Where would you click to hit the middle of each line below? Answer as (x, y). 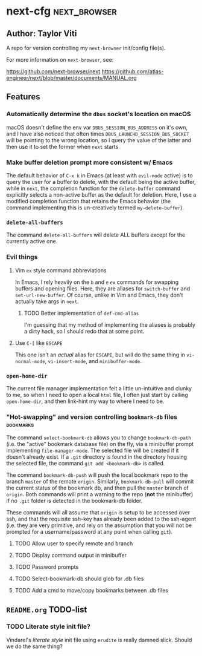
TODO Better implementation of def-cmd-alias (81, 313)
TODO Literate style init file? (48, 626)
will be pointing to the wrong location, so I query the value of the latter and (99, 140)
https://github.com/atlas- (133, 71)
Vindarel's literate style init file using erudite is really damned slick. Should (99, 640)
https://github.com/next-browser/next (53, 71)
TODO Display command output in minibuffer (71, 556)
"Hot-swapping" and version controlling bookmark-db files (92, 417)
